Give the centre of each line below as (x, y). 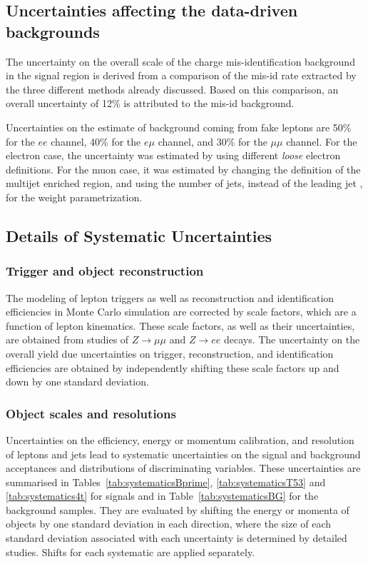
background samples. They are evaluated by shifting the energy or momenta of (178, 509)
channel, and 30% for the (213, 141)
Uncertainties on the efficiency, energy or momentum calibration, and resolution (180, 439)
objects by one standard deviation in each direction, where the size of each (169, 524)
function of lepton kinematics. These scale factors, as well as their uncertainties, (180, 325)
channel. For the (322, 141)
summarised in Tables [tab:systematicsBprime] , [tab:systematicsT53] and (166, 482)
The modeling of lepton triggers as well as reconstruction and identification (170, 297)
